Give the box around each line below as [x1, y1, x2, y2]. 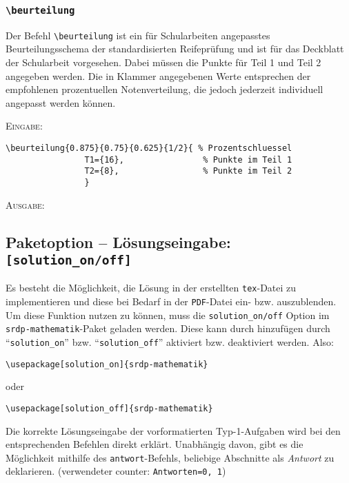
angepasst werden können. [6, 95, 116, 110]
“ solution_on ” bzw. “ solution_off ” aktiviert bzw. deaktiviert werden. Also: [6, 335, 334, 349]
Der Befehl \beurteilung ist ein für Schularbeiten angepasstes [6, 28, 270, 42]
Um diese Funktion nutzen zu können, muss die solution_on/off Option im [6, 307, 330, 322]
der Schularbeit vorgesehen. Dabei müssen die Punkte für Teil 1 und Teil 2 [6, 55, 321, 70]
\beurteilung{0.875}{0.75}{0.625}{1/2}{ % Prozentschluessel [6, 143, 292, 153]
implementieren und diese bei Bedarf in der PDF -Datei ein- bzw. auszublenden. [6, 294, 337, 309]
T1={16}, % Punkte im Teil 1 [84, 154, 292, 165]
